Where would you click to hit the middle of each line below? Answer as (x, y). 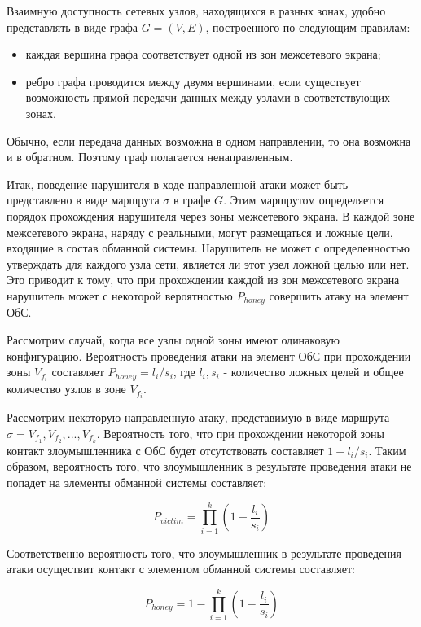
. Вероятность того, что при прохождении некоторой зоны (240, 433)
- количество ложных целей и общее (314, 372)
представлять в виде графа (72, 26)
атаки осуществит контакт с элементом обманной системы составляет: (181, 569)
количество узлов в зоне (66, 389)
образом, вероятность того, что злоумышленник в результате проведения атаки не (209, 466)
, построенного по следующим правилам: (308, 26)
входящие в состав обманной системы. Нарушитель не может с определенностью (208, 248)
